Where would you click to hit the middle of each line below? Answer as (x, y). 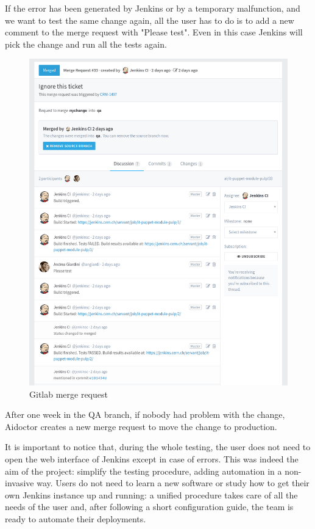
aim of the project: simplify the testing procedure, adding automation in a (143, 471)
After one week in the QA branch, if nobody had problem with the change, (145, 414)
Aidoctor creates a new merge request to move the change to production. (141, 426)
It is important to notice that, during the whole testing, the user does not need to (158, 447)
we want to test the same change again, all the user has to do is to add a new (150, 20)
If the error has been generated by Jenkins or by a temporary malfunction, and (153, 8)
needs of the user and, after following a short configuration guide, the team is (149, 507)
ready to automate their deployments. (76, 519)
